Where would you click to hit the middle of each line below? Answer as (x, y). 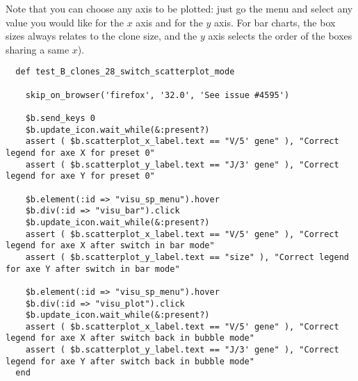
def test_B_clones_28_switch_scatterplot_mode (125, 72)
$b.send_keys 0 (60, 118)
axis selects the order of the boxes (280, 36)
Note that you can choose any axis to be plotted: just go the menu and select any (179, 8)
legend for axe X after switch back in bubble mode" (130, 338)
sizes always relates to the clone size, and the (101, 36)
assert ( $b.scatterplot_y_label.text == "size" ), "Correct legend (187, 257)
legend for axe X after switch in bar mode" (110, 246)
